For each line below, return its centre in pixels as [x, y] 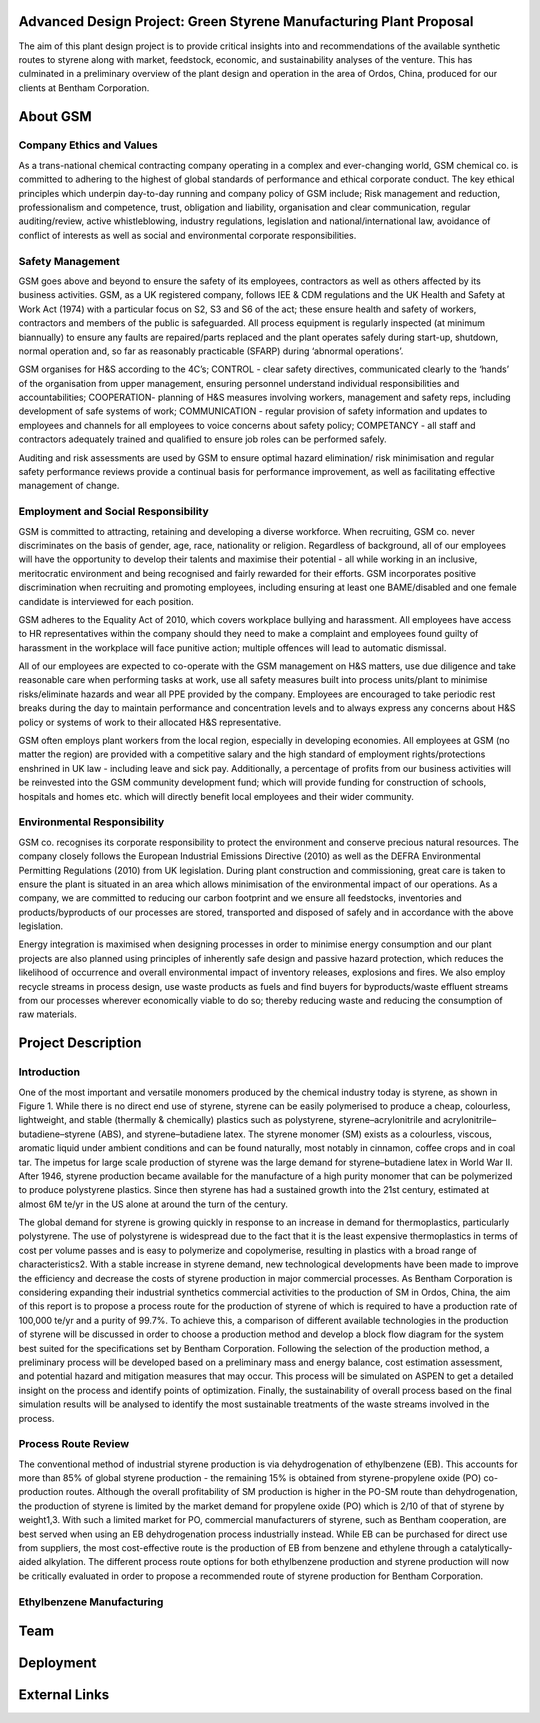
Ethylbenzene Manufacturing [91, 1602]
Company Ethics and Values [88, 145]
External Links [64, 1695]
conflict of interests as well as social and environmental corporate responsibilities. [187, 235]
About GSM [55, 116]
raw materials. [47, 1014]
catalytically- [486, 1548]
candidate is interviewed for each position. [106, 601]
